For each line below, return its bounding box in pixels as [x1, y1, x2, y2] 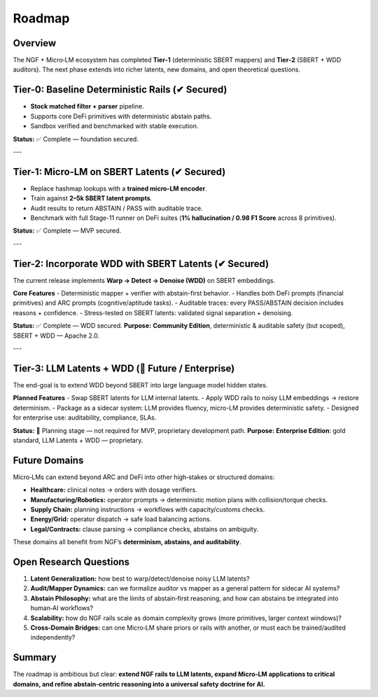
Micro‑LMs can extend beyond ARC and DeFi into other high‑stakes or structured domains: [13, 473, 275, 481]
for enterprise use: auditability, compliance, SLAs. [13, 413, 157, 422]
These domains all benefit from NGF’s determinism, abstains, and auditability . [13, 538, 241, 546]
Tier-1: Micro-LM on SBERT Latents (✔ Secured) [13, 165, 226, 178]
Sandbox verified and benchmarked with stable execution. [30, 122, 199, 130]
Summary [13, 651, 57, 663]
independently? [30, 633, 76, 642]
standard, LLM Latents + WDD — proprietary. [13, 436, 143, 444]
